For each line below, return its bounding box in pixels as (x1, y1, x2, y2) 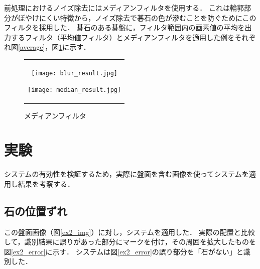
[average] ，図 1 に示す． (18, 42, 90, 52)
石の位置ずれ (4, 203, 67, 218)
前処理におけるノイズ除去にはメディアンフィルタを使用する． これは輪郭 (4, 3, 244, 13)
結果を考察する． (18, 178, 74, 189)
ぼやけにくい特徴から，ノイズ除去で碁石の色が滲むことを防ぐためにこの (18, 12, 256, 23)
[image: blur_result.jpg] (31, 69, 117, 77)
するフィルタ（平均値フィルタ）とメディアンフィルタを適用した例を (11, 32, 235, 42)
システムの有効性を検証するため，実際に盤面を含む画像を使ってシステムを (4, 169, 249, 179)
